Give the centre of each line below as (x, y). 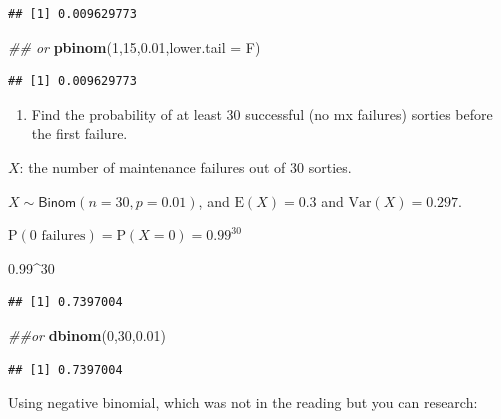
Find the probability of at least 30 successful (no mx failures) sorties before (262, 113)
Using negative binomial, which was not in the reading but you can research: (243, 402)
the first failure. (79, 133)
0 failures (57, 236)
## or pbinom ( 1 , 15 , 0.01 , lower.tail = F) (134, 46)
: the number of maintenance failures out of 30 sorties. (185, 166)
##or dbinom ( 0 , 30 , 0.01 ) (87, 334)
